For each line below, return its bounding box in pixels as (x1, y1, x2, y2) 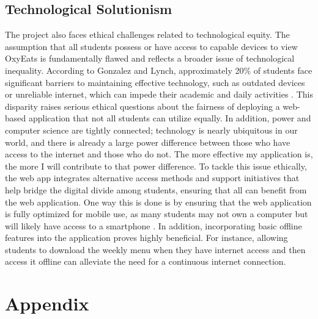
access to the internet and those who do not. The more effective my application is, (5, 148, 313, 160)
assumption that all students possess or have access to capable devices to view (5, 40, 298, 52)
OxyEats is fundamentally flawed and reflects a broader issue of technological (5, 52, 295, 65)
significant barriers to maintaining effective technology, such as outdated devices (5, 76, 305, 88)
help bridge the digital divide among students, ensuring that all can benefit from (5, 183, 307, 196)
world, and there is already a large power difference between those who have (5, 135, 290, 148)
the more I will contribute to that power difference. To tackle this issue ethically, (5, 159, 307, 172)
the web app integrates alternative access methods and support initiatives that (5, 171, 300, 184)
